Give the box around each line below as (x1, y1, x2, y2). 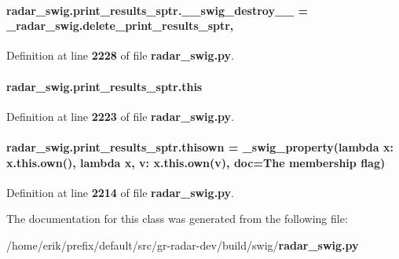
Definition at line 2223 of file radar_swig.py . (6, 108, 235, 124)
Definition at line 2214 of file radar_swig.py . (6, 184, 235, 200)
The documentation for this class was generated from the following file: (6, 210, 348, 227)
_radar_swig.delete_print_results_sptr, (6, 17, 234, 34)
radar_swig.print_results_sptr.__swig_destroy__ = (6, 2, 309, 18)
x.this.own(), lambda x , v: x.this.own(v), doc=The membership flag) (6, 154, 386, 170)
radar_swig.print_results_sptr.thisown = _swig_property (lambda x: (6, 138, 394, 155)
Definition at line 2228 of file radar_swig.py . (6, 47, 235, 64)
